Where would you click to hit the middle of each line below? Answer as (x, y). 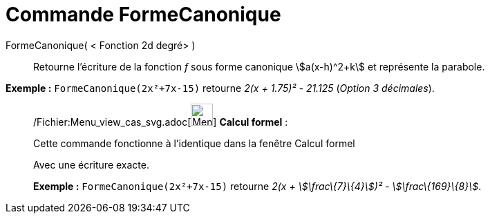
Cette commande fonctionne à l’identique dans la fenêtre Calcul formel (194, 143)
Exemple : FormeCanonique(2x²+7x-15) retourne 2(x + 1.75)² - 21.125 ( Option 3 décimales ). (220, 88)
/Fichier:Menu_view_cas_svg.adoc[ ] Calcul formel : (161, 122)
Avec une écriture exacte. (91, 164)
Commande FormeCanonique (143, 15)
